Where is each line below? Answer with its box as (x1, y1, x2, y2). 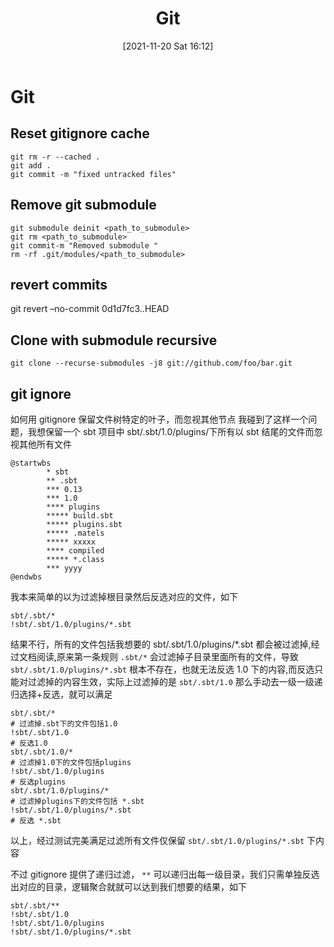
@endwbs (10, 572, 43, 582)
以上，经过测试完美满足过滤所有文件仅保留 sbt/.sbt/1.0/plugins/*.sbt (10, 835, 305, 846)
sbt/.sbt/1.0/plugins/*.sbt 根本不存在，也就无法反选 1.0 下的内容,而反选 (10, 663, 315, 675)
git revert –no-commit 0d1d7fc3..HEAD (10, 303, 170, 315)
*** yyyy (46, 563, 83, 573)
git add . (10, 160, 52, 171)
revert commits (10, 276, 108, 293)
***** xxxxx (46, 537, 97, 547)
